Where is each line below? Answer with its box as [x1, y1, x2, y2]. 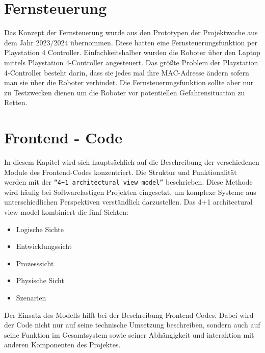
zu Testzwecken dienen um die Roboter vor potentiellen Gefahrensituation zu [4, 87, 245, 97]
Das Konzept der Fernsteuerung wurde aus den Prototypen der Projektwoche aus [4, 27, 258, 38]
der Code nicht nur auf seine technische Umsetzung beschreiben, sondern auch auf [4, 319, 260, 330]
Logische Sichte [16, 223, 64, 234]
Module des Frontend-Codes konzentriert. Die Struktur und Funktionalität [4, 166, 237, 177]
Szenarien [16, 292, 46, 302]
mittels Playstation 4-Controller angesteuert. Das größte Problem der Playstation [4, 57, 258, 67]
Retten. [4, 97, 28, 108]
